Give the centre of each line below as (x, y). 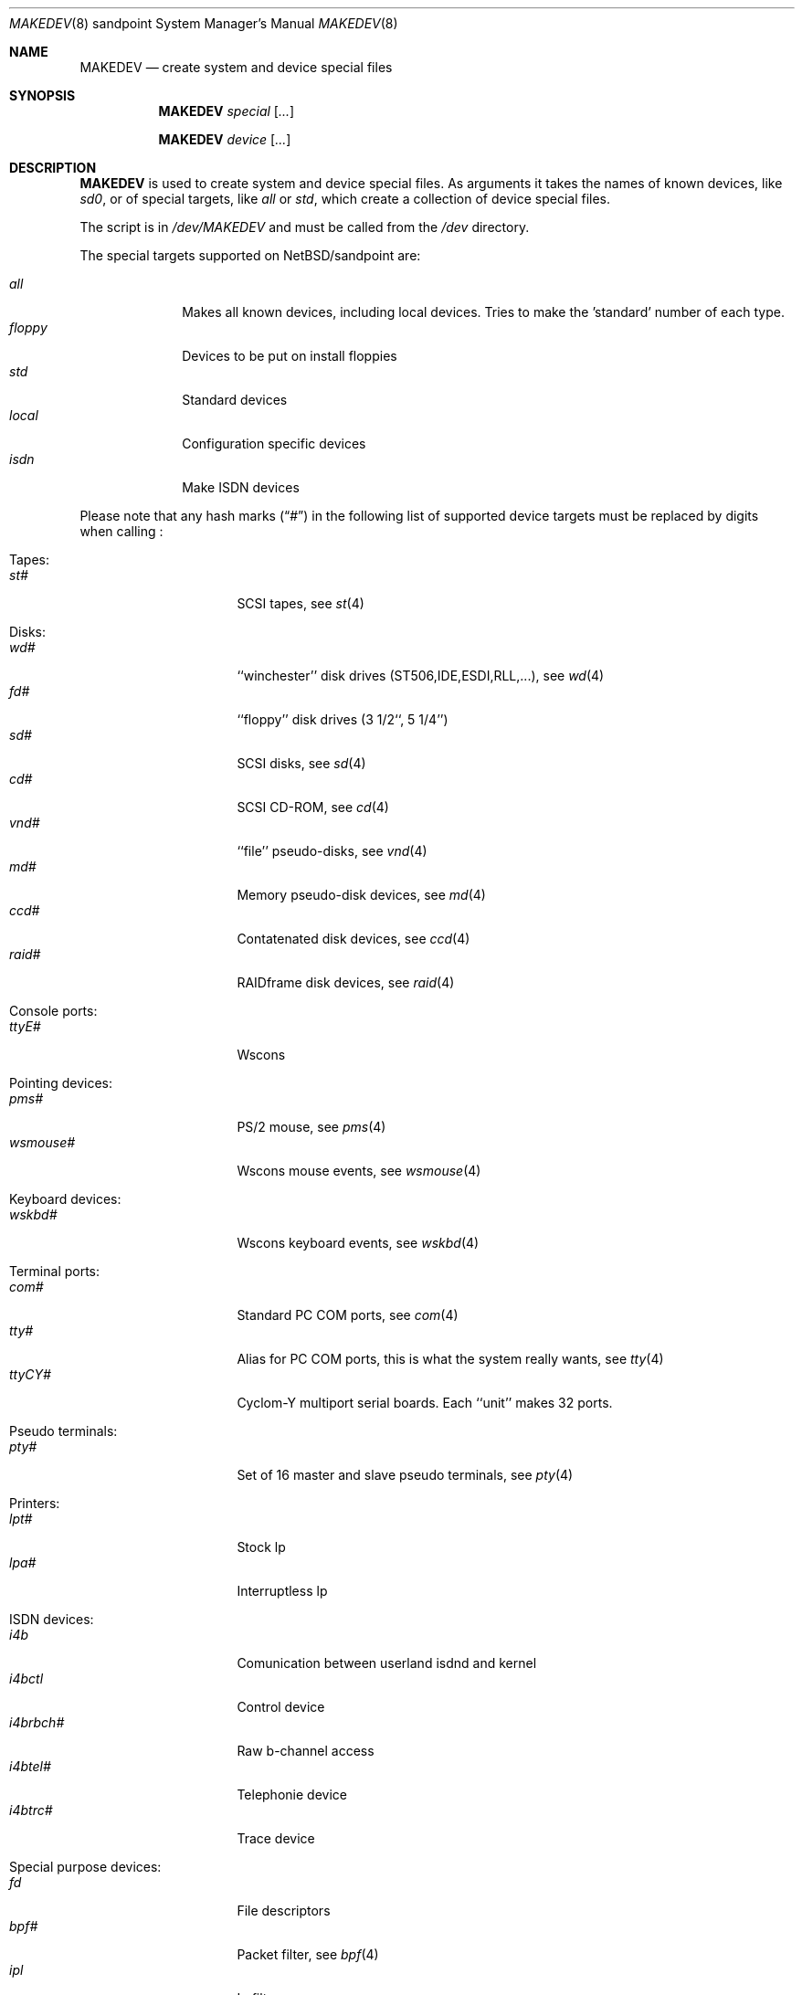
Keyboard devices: (65, 1199)
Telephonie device (292, 1794)
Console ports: (53, 1011)
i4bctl (26, 1678)
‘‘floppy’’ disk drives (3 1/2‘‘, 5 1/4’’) (343, 719)
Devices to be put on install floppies (290, 356)
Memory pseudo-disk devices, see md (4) (361, 895)
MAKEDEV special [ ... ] (227, 111)
